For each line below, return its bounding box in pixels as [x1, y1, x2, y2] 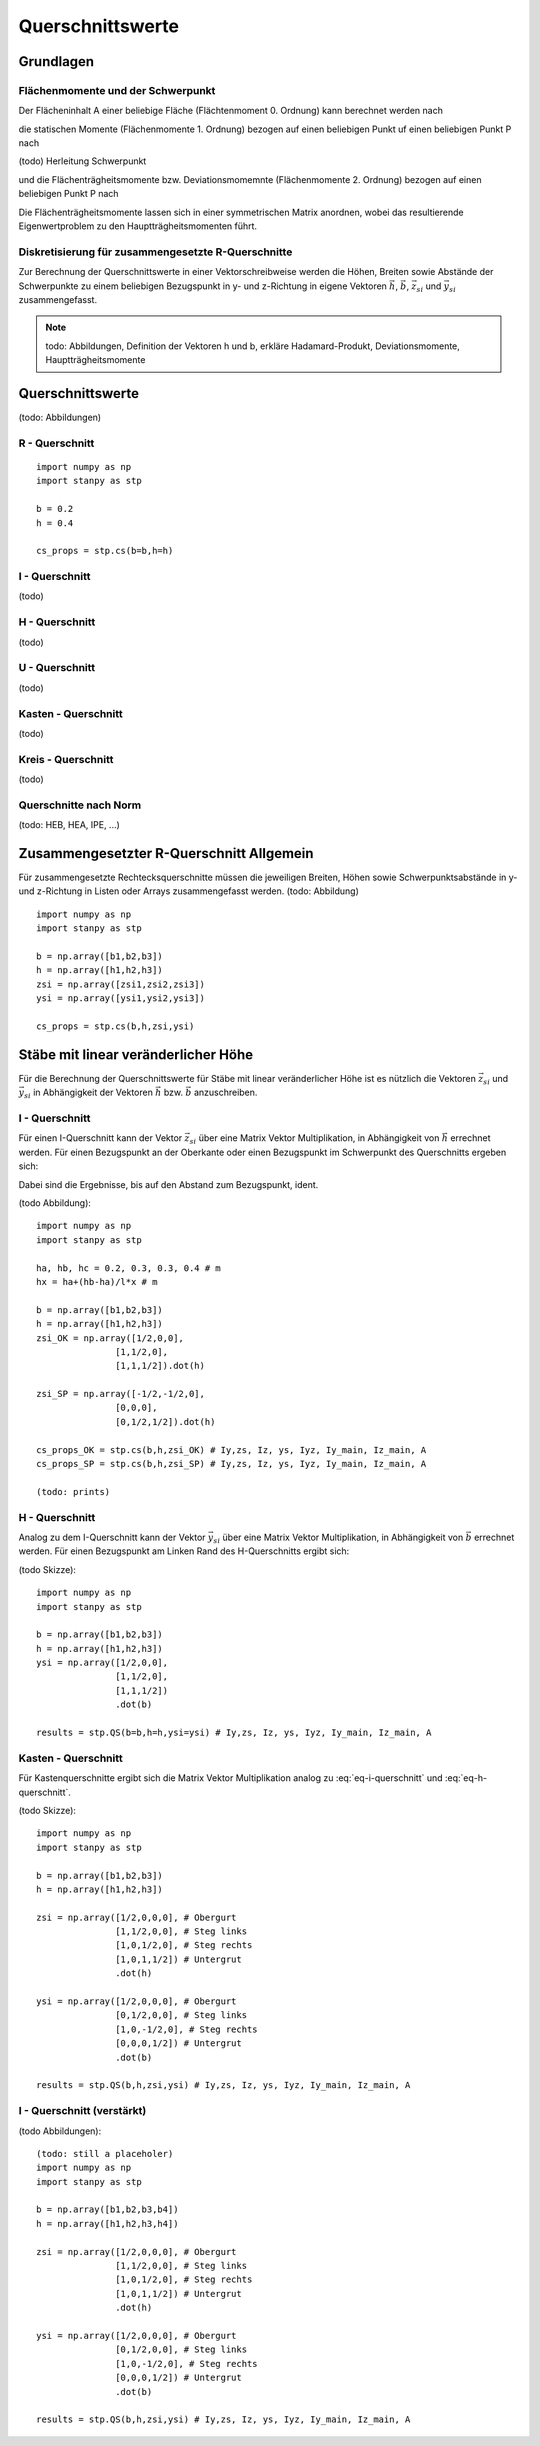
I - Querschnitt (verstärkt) [18, 2104, 147, 2118]
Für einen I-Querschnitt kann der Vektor [18, 1132, 183, 1144]
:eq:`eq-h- [445, 1772, 488, 1784]
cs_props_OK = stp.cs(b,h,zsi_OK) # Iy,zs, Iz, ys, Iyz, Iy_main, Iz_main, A [36, 1444, 427, 1455]
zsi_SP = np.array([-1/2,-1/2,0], [36, 1388, 205, 1400]
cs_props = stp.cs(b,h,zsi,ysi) [36, 1021, 195, 1032]
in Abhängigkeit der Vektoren [33, 1086, 154, 1099]
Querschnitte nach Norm [18, 798, 142, 812]
